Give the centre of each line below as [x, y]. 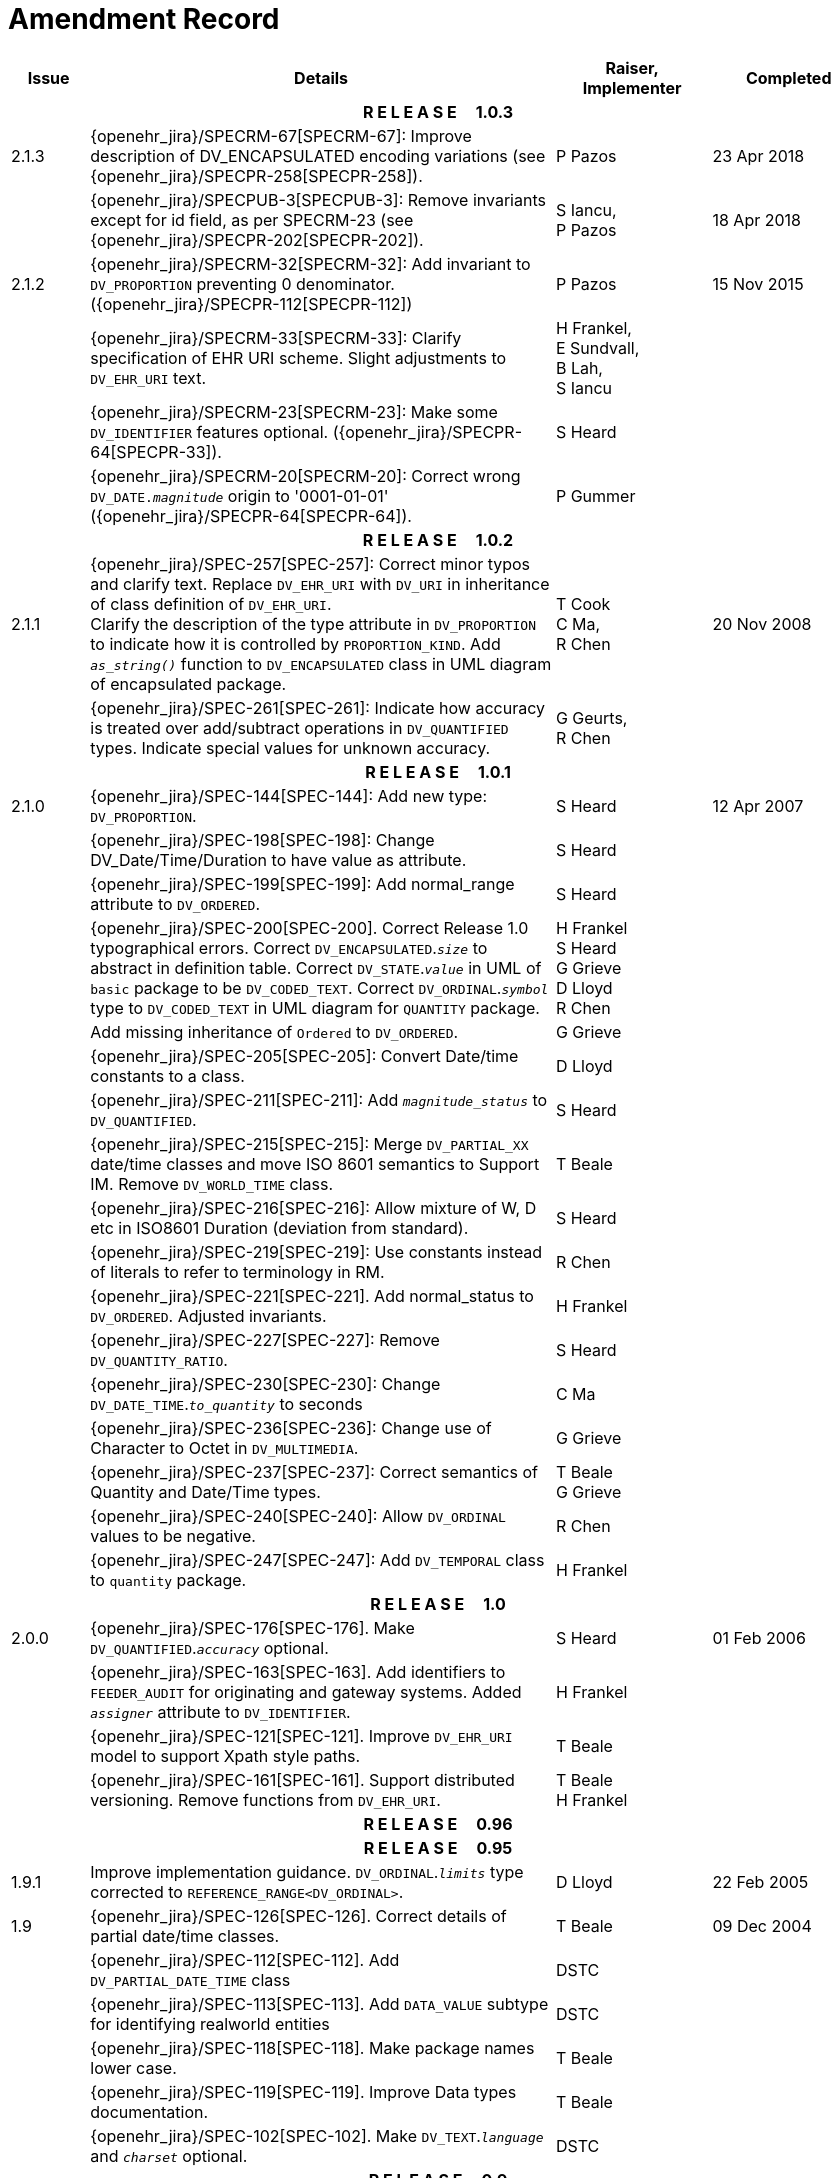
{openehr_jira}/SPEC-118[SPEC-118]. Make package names [312, 2047]
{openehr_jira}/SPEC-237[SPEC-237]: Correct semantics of [314, 1471]
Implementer [632, 87]
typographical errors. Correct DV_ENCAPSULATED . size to [289, 947]
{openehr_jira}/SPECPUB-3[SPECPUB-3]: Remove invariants [318, 199]
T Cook [583, 603]
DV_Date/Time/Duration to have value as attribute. [278, 859]
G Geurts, [591, 717]
